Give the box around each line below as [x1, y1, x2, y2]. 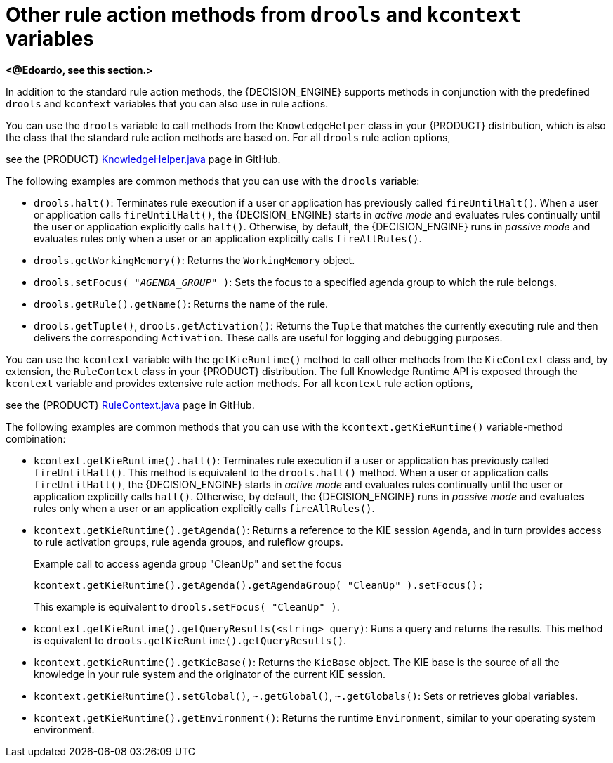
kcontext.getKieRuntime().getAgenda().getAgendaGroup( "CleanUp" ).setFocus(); [34, 579, 484, 591]
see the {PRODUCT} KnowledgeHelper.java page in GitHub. [6, 152, 281, 165]
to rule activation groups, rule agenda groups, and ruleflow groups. [34, 535, 343, 548]
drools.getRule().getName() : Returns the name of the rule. [34, 297, 329, 310]
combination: [6, 432, 66, 445]
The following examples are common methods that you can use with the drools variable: [6, 174, 420, 187]
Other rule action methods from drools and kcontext [6, 3, 522, 27]
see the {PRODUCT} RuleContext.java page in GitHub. [6, 398, 255, 411]
